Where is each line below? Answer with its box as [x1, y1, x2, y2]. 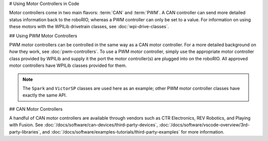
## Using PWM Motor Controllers [9, 33, 77, 39]
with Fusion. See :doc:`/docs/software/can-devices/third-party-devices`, [9, 122, 158, 128]
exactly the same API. [22, 92, 67, 98]
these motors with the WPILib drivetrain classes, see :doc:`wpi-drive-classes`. [9, 24, 169, 30]
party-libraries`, [9, 129, 42, 135]
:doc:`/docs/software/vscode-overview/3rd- [159, 122, 250, 128]
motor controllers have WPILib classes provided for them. [9, 62, 127, 69]
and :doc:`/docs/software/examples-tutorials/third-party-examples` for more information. [42, 129, 225, 135]
